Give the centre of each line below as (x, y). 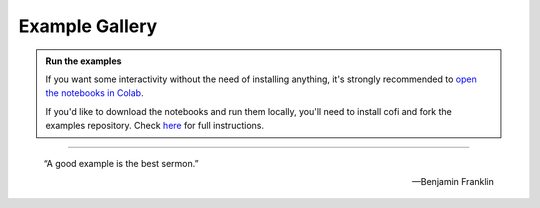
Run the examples (83, 61)
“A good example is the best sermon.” (121, 163)
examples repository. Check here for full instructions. (155, 126)
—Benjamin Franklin (452, 181)
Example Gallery (88, 26)
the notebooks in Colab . (94, 93)
